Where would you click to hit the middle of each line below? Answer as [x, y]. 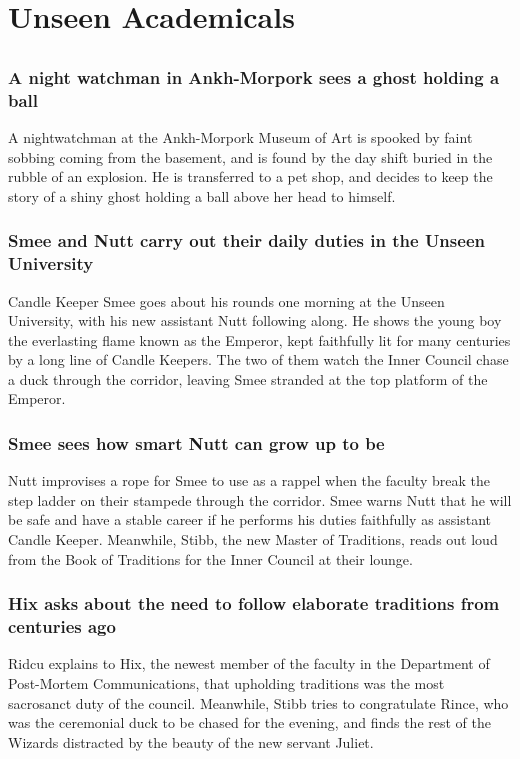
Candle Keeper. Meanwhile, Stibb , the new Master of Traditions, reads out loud [253, 539]
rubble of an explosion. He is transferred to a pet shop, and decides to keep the [250, 176]
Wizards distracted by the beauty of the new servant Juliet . [191, 741]
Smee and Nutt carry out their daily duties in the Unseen [246, 240]
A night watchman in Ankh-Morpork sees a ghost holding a [254, 76]
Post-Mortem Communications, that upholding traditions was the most [226, 682]
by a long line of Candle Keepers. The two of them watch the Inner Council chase [258, 359]
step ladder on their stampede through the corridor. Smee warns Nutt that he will [260, 499]
